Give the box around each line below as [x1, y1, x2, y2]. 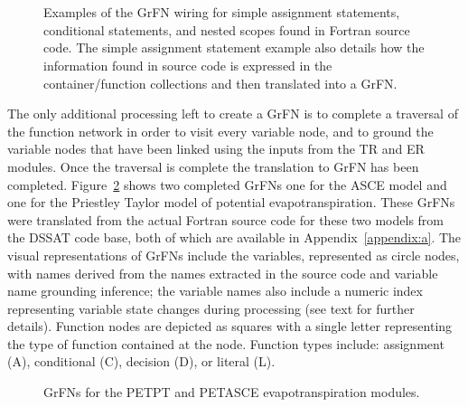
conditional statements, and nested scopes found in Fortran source [43, 20, 410, 39]
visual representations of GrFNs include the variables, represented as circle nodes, [7, 245, 460, 264]
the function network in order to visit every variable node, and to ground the [7, 121, 434, 140]
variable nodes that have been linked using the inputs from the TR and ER [7, 139, 425, 158]
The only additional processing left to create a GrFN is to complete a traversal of [7, 104, 458, 123]
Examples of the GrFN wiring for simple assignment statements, [43, 3, 400, 22]
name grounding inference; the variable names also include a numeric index [7, 281, 423, 300]
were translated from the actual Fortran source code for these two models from [7, 210, 444, 229]
